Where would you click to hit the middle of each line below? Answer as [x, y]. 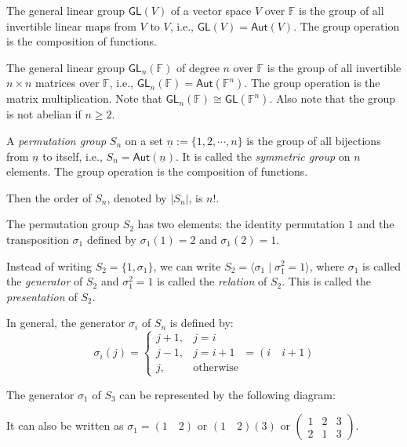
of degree [198, 67]
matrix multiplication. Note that [84, 98]
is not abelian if [44, 114]
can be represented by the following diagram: [227, 394]
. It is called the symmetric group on [263, 156]
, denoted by [137, 197]
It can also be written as [65, 425]
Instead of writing [49, 265]
